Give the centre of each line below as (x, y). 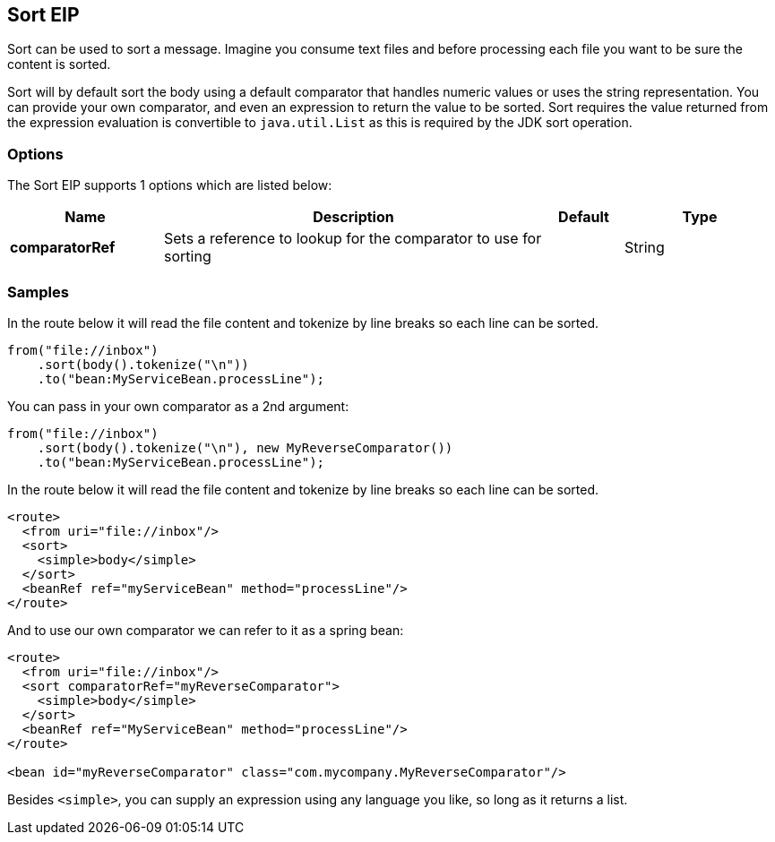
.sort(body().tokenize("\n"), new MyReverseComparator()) (245, 447)
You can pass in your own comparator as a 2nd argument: (178, 406)
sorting (188, 257)
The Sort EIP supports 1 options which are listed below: (170, 185)
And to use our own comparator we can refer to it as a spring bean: (206, 630)
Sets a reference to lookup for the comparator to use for (353, 239)
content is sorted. (59, 64)
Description (353, 217)
